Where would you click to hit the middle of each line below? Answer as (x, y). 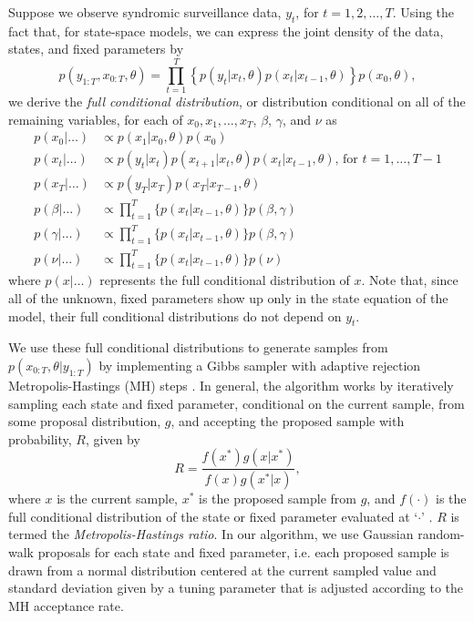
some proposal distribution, (85, 421)
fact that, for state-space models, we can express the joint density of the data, (226, 31)
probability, (40, 438)
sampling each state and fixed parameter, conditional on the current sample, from (237, 403)
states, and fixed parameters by (96, 49)
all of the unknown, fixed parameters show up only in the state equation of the (228, 297)
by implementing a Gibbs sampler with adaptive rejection (260, 365)
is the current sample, (117, 499)
